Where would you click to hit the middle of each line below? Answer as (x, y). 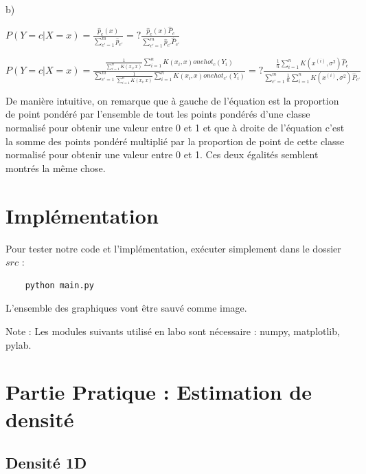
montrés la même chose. (56, 168)
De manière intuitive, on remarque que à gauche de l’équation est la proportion (172, 100)
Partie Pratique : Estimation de (159, 392)
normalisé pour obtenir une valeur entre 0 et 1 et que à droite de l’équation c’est (175, 128)
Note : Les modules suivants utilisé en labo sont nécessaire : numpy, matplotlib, (173, 331)
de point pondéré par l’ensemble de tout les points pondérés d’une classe (158, 114)
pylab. (19, 344)
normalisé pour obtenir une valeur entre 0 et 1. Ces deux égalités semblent (162, 154)
